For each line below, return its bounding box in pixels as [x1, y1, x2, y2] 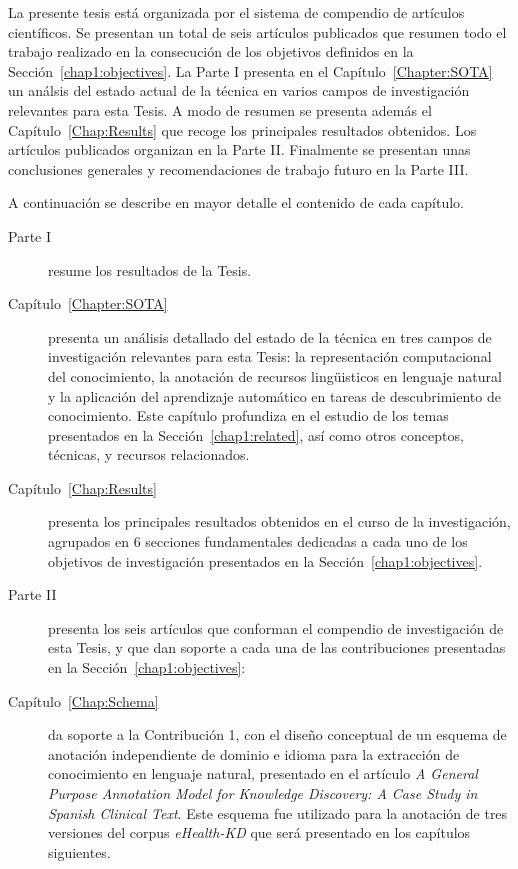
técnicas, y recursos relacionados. [48, 444, 250, 465]
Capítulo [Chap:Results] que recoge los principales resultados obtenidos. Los [8, 119, 477, 140]
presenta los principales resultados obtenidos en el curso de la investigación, [48, 511, 511, 532]
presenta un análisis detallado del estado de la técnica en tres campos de [48, 326, 492, 347]
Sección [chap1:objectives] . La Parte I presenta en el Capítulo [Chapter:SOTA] [8, 60, 493, 81]
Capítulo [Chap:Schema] [8, 690, 159, 711]
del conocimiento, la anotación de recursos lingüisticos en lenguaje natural [48, 365, 502, 386]
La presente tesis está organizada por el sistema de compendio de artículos [8, 2, 465, 22]
